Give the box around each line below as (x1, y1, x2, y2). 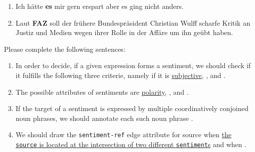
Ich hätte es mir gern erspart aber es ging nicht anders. (15, 1, 184, 11)
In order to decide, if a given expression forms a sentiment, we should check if (15, 60, 251, 71)
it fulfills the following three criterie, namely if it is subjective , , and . (15, 70, 226, 80)
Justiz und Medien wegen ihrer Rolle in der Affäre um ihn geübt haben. (15, 27, 233, 38)
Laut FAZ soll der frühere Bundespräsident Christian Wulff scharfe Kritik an (15, 17, 251, 28)
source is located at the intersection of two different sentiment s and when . (15, 139, 247, 149)
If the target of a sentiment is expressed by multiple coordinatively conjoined (15, 103, 249, 114)
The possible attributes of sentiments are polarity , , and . (15, 86, 189, 97)
